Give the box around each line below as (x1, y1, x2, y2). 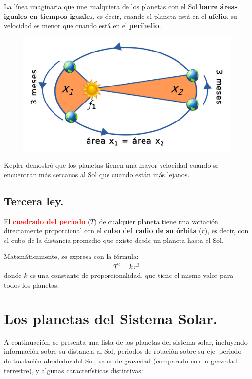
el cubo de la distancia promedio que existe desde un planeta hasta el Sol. (4, 235, 224, 245)
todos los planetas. (4, 280, 59, 290)
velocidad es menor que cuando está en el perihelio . (4, 20, 161, 31)
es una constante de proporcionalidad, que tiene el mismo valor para (30, 270, 234, 280)
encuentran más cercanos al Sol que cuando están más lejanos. (4, 169, 190, 179)
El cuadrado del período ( (4, 216, 90, 226)
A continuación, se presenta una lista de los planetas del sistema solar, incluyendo (4, 336, 248, 346)
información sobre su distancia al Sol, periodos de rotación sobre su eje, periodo (4, 346, 242, 356)
